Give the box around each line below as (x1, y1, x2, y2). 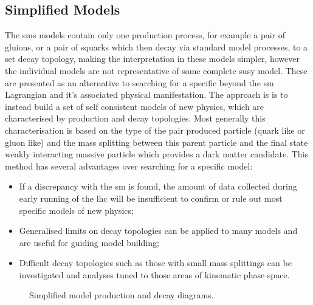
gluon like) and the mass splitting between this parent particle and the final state (5, 135, 308, 148)
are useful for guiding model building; (19, 236, 159, 248)
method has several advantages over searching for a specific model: (5, 159, 253, 172)
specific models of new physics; (19, 204, 134, 216)
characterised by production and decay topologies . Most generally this (5, 112, 266, 125)
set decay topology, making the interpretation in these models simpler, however (5, 52, 300, 65)
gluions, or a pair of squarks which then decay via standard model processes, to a (5, 40, 308, 53)
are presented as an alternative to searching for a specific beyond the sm (5, 76, 274, 89)
